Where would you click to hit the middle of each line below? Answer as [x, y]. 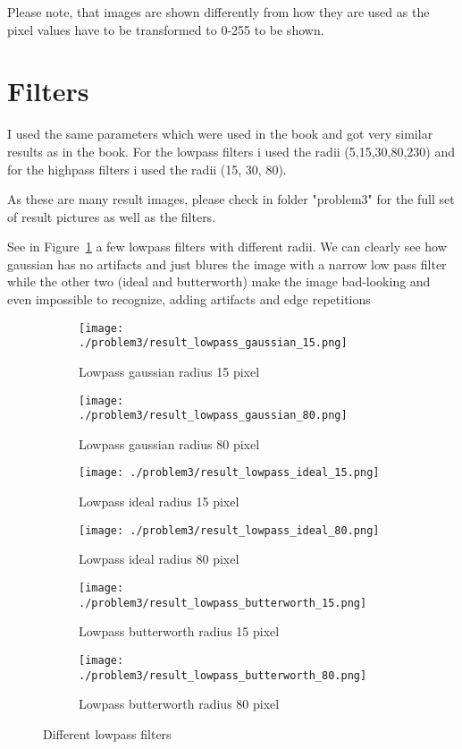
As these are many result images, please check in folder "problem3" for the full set [231, 199]
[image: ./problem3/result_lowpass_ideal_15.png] [229, 473]
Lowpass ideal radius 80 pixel [159, 559]
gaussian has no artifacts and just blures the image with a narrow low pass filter [227, 264]
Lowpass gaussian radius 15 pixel [169, 371]
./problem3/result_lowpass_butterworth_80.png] [223, 675]
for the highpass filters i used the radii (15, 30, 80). [147, 169]
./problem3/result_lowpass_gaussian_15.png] [213, 343]
